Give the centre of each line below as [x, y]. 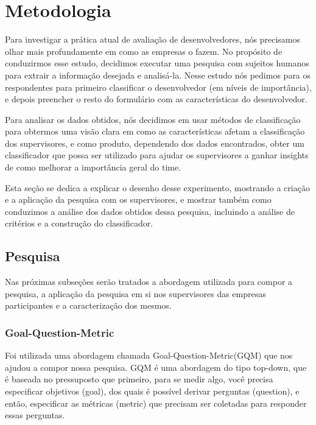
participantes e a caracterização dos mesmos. [88, 305]
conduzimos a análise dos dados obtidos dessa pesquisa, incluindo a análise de [150, 211]
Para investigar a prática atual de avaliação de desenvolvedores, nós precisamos [153, 39]
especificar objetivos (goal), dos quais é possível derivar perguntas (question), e [152, 391]
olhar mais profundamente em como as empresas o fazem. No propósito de [144, 51]
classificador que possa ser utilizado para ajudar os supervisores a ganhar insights [157, 155]
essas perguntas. [35, 415]
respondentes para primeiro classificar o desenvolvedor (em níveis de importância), [158, 87]
